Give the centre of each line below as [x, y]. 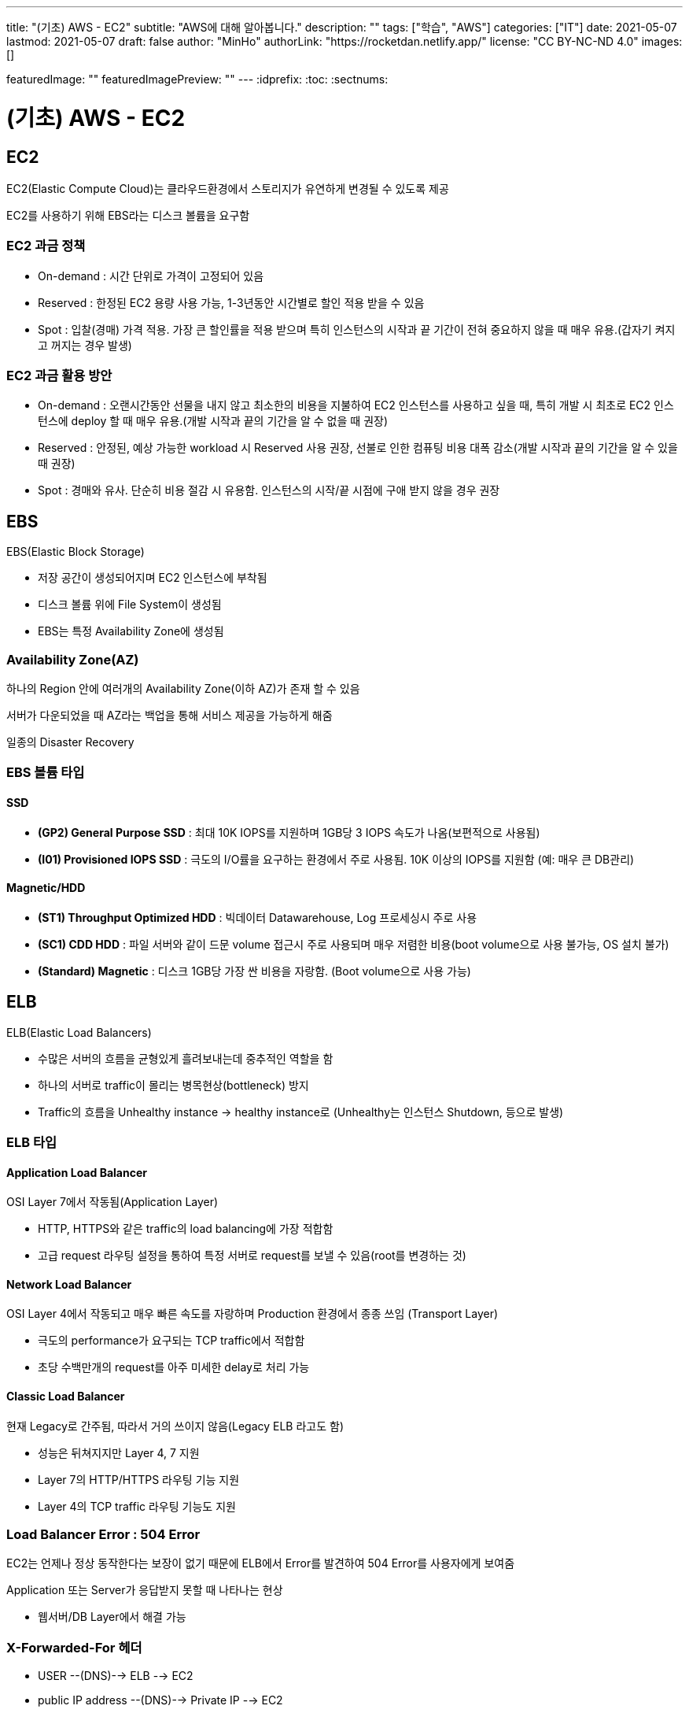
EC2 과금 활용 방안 [59, 376]
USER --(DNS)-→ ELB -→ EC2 [116, 1676]
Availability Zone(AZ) [73, 659]
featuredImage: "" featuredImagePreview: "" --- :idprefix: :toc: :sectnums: [197, 79]
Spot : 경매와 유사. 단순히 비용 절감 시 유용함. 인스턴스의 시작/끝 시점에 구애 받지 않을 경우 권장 [269, 490]
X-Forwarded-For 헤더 [74, 1647]
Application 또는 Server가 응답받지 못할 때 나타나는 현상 [145, 1590]
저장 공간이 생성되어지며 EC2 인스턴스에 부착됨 [153, 578]
